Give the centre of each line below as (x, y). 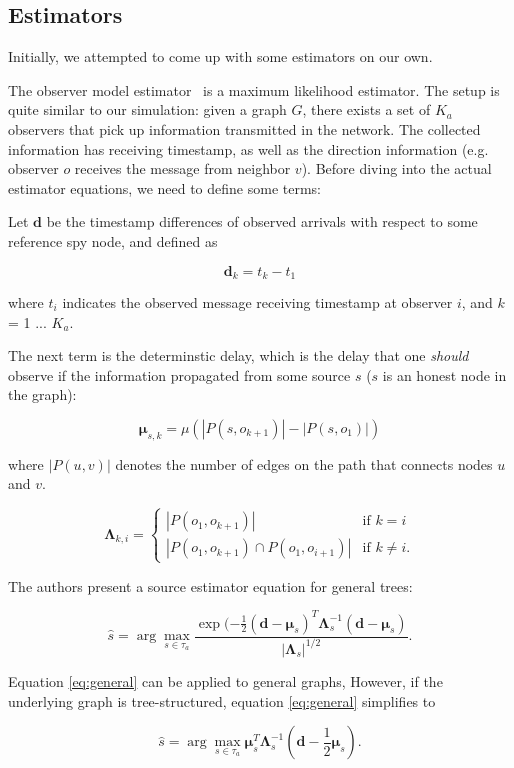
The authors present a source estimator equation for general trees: (210, 585)
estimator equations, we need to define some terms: (164, 187)
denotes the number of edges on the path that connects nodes (304, 463)
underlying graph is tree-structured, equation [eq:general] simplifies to (222, 700)
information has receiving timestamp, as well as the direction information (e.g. (248, 148)
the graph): (42, 394)
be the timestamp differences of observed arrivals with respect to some (262, 221)
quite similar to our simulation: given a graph (147, 109)
